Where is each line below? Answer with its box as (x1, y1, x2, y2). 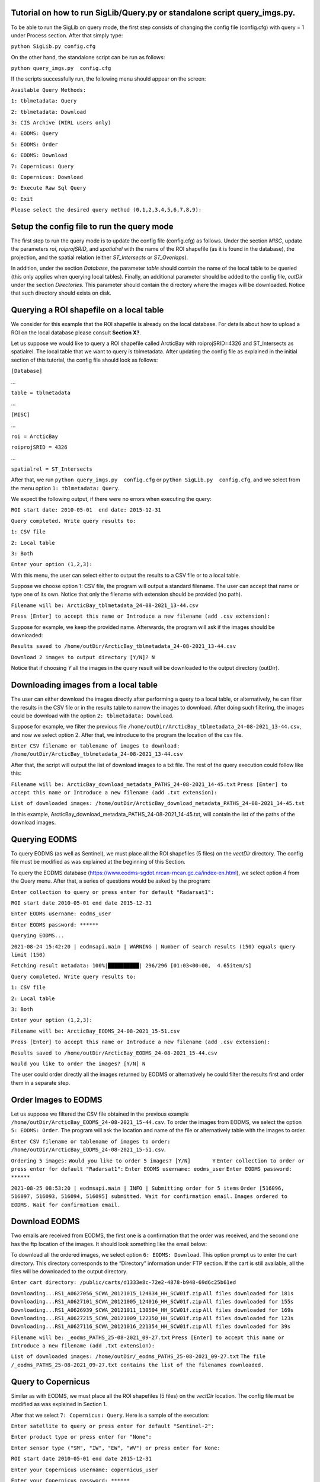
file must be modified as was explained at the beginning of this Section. (11, 858, 186, 865)
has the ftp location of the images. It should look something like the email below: (11, 1240, 207, 1247)
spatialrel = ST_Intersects (11, 465, 93, 472)
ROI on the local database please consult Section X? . (11, 329, 142, 336)
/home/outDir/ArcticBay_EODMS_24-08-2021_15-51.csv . (11, 1146, 166, 1153)
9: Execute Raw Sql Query (11, 184, 87, 191)
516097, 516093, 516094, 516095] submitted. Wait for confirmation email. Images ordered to (11, 1193, 287, 1200)
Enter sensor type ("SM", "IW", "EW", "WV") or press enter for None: (11, 1444, 220, 1451)
